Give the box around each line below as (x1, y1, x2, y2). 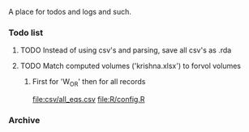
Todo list (8, 27, 43, 38)
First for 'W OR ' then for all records (32, 77, 146, 88)
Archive (8, 115, 41, 126)
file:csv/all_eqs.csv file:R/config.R (32, 95, 145, 104)
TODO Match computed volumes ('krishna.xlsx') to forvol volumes (19, 61, 242, 71)
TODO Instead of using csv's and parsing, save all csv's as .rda (19, 45, 232, 55)
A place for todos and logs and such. (8, 7, 131, 16)
